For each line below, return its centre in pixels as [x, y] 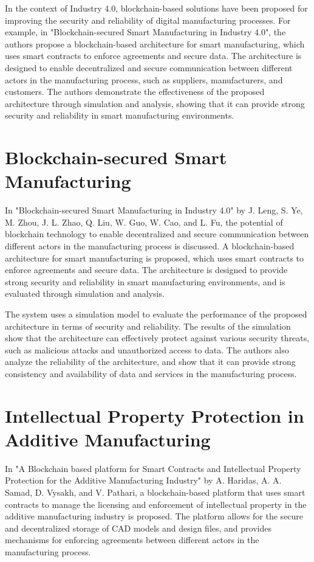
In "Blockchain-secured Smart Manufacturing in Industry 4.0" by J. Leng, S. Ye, [154, 210]
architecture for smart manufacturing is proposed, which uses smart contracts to [154, 258]
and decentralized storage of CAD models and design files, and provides [138, 528]
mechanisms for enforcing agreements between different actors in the [132, 540]
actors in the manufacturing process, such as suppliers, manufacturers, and [144, 79]
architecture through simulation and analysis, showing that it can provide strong [155, 103]
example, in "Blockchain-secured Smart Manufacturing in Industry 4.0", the [145, 32]
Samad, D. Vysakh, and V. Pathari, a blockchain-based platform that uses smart [155, 492]
